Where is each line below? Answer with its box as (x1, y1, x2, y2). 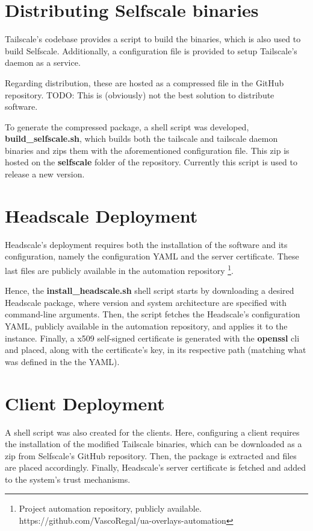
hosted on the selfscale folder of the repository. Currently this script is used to (5, 156, 297, 168)
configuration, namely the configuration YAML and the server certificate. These (5, 250, 299, 262)
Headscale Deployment (5, 203, 198, 227)
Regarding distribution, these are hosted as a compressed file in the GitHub (5, 76, 284, 89)
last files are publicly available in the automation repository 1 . (5, 262, 234, 276)
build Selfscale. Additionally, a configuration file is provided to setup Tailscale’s (5, 44, 297, 57)
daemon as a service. (5, 56, 81, 69)
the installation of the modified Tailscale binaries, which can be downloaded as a (5, 437, 302, 450)
